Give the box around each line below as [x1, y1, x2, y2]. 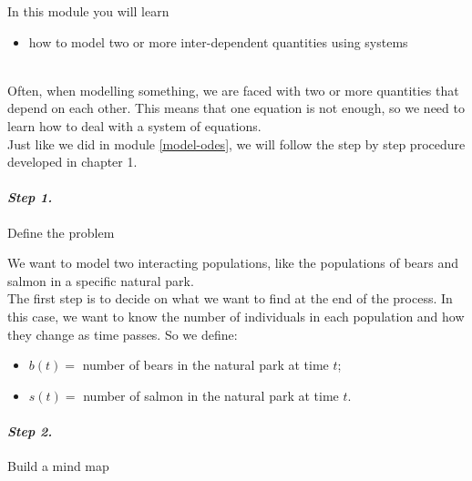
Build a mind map [7, 456, 109, 476]
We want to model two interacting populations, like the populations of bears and [7, 253, 459, 272]
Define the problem [7, 222, 115, 241]
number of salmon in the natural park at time [83, 385, 339, 404]
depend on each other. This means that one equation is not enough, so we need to [7, 98, 465, 118]
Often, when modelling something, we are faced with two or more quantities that [7, 80, 459, 99]
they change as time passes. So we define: [7, 324, 238, 343]
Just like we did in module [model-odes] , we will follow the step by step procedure [7, 134, 466, 153]
